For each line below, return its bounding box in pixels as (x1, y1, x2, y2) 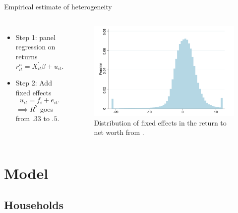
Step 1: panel (15, 32, 56, 42)
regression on (15, 42, 56, 52)
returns (15, 51, 38, 61)
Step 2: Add (15, 78, 52, 88)
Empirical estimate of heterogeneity (4, 1, 112, 11)
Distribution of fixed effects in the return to (94, 117, 227, 128)
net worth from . (94, 127, 144, 137)
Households (4, 197, 64, 212)
